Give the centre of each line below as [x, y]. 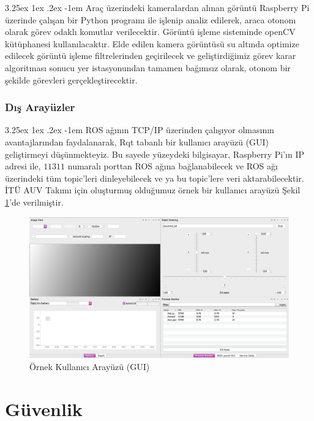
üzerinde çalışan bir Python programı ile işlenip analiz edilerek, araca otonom [151, 19]
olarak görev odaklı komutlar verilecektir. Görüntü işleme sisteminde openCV [150, 32]
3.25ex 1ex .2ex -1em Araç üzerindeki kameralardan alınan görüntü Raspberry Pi [157, 7]
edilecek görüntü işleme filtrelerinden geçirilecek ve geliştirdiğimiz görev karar [151, 56]
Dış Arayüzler [40, 107]
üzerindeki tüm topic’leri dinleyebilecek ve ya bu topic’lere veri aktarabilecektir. [155, 178]
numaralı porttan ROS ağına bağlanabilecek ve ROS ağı [173, 166]
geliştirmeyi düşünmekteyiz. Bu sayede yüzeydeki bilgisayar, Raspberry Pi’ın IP [155, 154]
